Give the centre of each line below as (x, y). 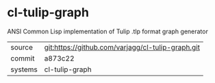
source (22, 47)
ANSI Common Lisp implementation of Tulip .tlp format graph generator (108, 31)
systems (24, 69)
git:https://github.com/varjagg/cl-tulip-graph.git (122, 47)
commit (23, 58)
